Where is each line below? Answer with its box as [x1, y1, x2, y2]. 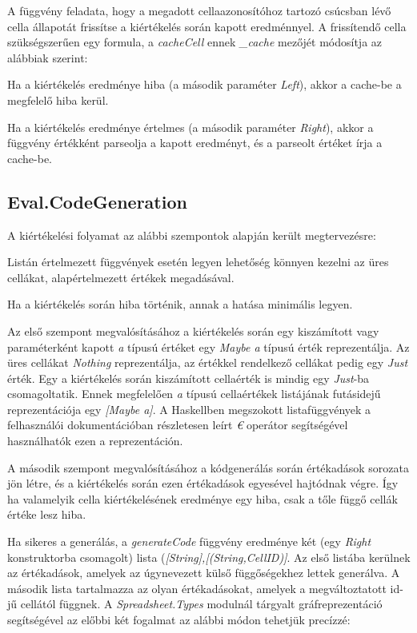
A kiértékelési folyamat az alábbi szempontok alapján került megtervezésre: [7, 226, 376, 243]
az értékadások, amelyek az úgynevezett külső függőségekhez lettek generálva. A [7, 564, 400, 581]
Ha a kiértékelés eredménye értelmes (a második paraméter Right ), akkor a [7, 118, 374, 135]
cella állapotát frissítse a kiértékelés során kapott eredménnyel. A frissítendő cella [7, 18, 407, 34]
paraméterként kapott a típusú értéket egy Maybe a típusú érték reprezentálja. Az [7, 338, 410, 355]
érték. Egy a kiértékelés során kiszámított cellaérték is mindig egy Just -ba [7, 369, 370, 386]
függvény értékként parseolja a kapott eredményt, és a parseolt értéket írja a [7, 134, 383, 151]
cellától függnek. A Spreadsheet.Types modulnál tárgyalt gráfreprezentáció [20, 595, 383, 612]
